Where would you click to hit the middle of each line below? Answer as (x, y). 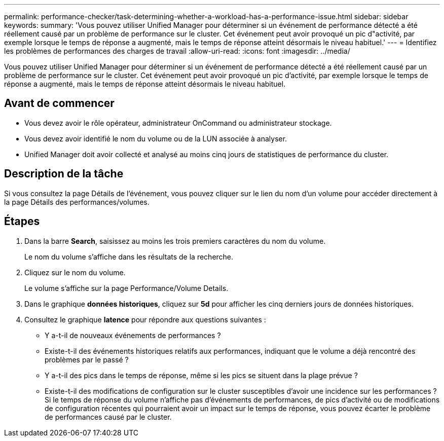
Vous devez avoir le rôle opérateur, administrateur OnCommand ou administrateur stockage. (178, 123)
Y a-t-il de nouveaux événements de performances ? (133, 335)
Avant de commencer (59, 103)
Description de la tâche (64, 174)
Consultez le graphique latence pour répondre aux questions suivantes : (145, 319)
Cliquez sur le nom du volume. (75, 272)
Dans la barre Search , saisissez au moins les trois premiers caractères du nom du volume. (175, 241)
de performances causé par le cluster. (108, 417)
